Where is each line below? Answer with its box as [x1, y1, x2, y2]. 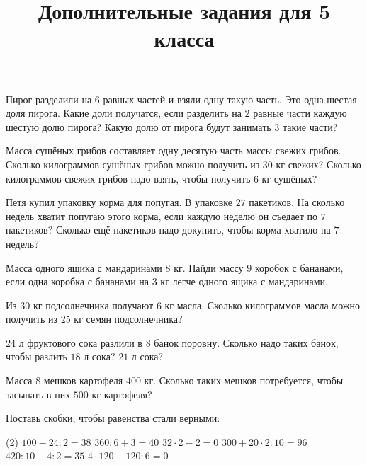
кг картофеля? [91, 386, 152, 401]
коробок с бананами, [254, 260, 344, 275]
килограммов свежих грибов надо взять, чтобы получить [6, 171, 251, 185]
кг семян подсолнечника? [74, 311, 183, 326]
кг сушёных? [261, 171, 317, 185]
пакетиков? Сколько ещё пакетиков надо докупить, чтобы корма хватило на [6, 222, 331, 237]
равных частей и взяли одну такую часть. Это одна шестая [103, 91, 357, 106]
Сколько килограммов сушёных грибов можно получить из [6, 156, 260, 171]
